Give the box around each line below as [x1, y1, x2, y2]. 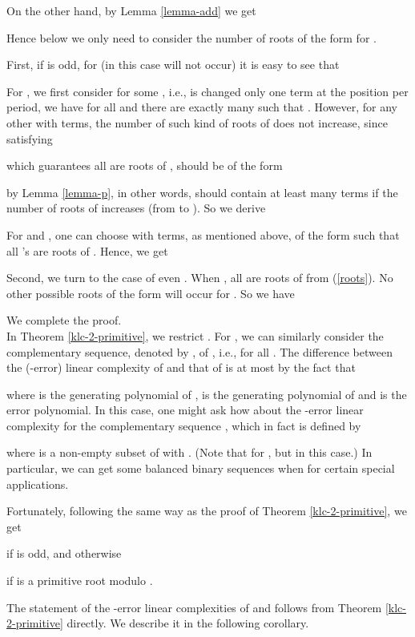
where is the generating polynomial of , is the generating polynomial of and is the [6, 385, 407, 402]
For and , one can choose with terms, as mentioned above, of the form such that [6, 226, 400, 243]
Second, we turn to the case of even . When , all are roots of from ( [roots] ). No [6, 269, 393, 286]
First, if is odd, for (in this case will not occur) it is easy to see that [6, 56, 340, 73]
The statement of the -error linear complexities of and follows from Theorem [6, 599, 382, 615]
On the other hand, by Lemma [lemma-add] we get [6, 2, 256, 18]
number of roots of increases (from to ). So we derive [6, 200, 266, 216]
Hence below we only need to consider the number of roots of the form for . [6, 29, 377, 46]
